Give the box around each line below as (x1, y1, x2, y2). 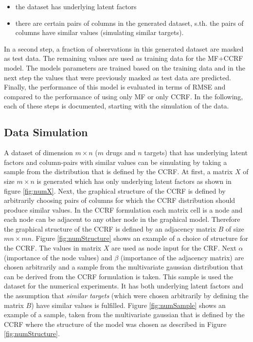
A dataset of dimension (4, 147, 73, 158)
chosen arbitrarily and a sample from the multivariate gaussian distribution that (4, 262, 243, 272)
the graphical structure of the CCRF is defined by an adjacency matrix (4, 223, 216, 234)
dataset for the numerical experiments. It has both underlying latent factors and (4, 281, 244, 291)
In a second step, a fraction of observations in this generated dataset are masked (4, 43, 244, 54)
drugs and (106, 147, 136, 158)
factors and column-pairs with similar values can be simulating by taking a (4, 157, 227, 167)
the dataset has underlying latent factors (15, 1, 137, 11)
